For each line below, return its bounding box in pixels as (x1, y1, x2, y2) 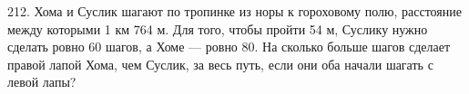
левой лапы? (7, 72, 76, 91)
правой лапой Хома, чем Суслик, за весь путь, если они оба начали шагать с (7, 54, 433, 73)
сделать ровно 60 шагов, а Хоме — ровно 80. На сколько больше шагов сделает (7, 37, 451, 56)
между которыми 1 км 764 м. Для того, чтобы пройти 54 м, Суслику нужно (7, 19, 428, 38)
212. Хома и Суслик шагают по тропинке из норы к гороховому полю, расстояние (7, 2, 462, 20)
